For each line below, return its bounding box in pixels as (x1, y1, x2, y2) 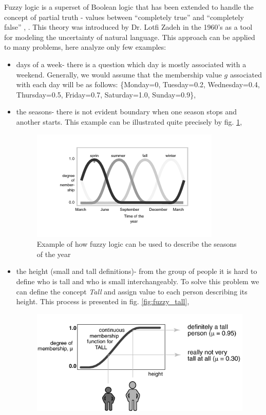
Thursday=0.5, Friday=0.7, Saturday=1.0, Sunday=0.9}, (16, 89, 196, 100)
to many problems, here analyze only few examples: (4, 42, 166, 52)
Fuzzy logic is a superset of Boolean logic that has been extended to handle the (4, 2, 254, 12)
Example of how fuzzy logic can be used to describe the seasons (36, 239, 237, 249)
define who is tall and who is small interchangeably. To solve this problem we (16, 275, 259, 286)
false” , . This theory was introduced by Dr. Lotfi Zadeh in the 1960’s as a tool (4, 22, 253, 32)
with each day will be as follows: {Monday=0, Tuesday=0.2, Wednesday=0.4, (16, 79, 260, 90)
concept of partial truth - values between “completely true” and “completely (4, 11, 244, 22)
